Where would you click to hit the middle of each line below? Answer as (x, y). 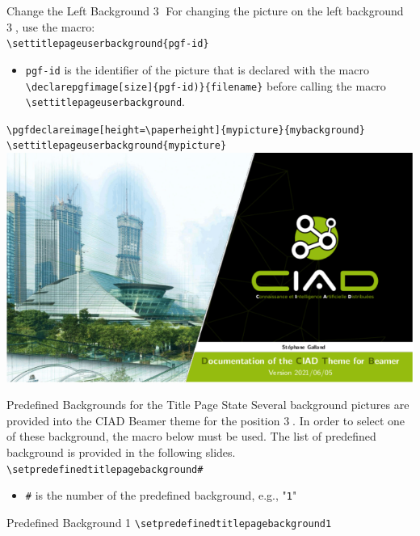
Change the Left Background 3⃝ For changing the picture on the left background (205, 11)
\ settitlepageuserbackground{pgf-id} (108, 44)
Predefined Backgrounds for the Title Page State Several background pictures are (208, 405)
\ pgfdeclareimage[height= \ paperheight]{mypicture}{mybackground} (186, 130)
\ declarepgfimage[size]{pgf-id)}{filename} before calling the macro (206, 85)
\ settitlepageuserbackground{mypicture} (117, 146)
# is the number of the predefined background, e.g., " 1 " (161, 495)
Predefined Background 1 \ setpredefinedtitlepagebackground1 (169, 522)
